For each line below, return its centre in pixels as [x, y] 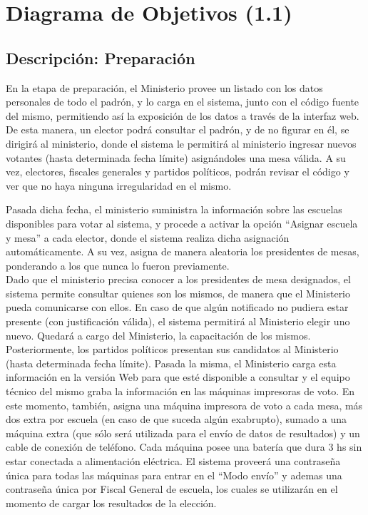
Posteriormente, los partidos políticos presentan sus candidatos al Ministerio [172, 349]
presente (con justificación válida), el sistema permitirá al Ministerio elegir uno [178, 321]
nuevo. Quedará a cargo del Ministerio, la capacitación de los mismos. [158, 335]
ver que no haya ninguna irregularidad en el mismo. [119, 185]
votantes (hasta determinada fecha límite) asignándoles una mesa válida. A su [176, 157]
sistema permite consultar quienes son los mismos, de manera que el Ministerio [178, 293]
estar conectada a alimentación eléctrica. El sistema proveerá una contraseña [173, 461]
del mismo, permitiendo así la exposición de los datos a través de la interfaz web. [183, 115]
